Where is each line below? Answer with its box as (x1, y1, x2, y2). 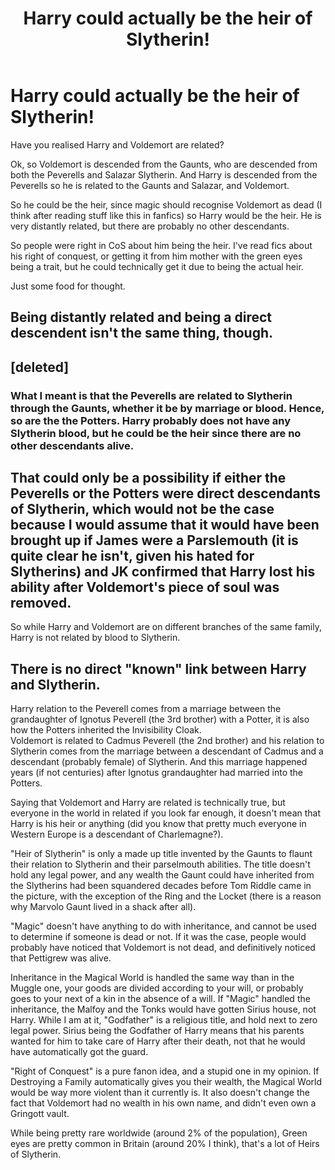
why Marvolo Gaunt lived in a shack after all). (10, 901, 197, 913)
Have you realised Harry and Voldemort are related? (10, 138, 225, 151)
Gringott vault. (10, 1108, 70, 1120)
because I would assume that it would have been (10, 517, 320, 534)
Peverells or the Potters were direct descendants (10, 485, 322, 502)
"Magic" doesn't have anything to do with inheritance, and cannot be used (10, 920, 317, 932)
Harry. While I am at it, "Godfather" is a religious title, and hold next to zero (10, 1014, 318, 1026)
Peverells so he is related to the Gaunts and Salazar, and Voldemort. (10, 179, 290, 191)
